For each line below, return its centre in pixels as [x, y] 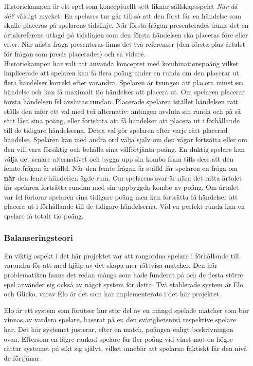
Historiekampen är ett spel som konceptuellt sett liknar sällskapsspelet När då [121, 6]
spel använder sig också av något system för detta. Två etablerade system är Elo [124, 284]
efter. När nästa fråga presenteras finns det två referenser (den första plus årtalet [125, 44]
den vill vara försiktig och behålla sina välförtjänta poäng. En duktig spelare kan [124, 149]
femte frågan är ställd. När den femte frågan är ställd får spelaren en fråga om [121, 168]
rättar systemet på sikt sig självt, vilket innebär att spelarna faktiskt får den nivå [126, 348]
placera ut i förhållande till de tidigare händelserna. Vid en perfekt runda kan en [125, 206]
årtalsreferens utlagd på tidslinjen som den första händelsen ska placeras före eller [126, 34]
